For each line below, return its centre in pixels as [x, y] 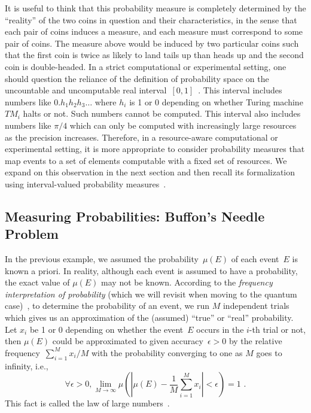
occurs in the [220, 329]
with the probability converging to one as [167, 352]
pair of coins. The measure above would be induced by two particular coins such [152, 43]
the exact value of [37, 282]
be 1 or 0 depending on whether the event [106, 329]
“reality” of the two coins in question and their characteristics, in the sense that [151, 19]
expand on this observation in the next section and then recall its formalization [150, 172]
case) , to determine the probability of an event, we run [107, 306]
